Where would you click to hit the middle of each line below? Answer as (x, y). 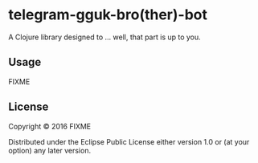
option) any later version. (49, 150)
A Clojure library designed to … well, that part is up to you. (104, 37)
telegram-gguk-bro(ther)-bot (108, 15)
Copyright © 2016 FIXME (50, 126)
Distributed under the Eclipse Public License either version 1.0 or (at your (129, 141)
